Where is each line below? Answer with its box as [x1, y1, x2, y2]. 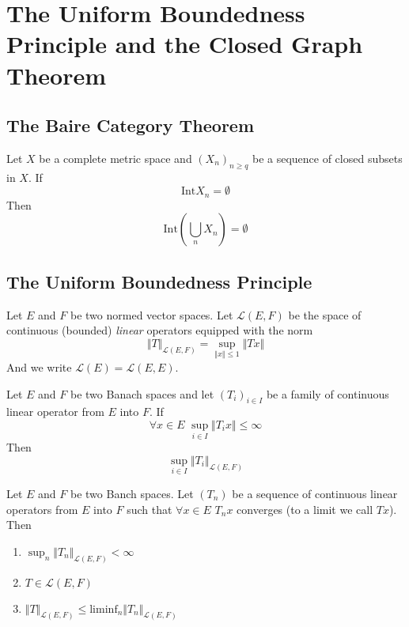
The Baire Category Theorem [6, 113, 255, 138]
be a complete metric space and [39, 149, 192, 166]
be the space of [288, 306, 362, 323]
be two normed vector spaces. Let [70, 306, 233, 323]
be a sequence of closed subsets [252, 149, 403, 166]
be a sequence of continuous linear [232, 485, 398, 502]
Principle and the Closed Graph [6, 28, 363, 60]
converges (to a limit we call [237, 500, 373, 517]
